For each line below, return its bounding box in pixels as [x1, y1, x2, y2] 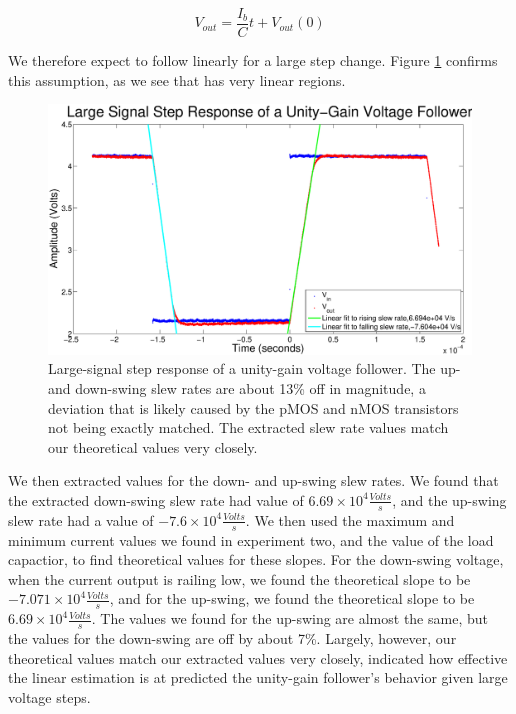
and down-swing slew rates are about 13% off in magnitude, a [48, 377, 426, 398]
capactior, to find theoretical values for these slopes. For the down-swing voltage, [8, 549, 504, 570]
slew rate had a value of [8, 509, 154, 530]
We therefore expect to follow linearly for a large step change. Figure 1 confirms [8, 50, 498, 71]
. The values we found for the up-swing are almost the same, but [91, 608, 488, 629]
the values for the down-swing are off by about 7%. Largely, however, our [8, 628, 457, 648]
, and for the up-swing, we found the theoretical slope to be [109, 588, 475, 609]
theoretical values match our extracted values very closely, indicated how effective [8, 647, 508, 668]
